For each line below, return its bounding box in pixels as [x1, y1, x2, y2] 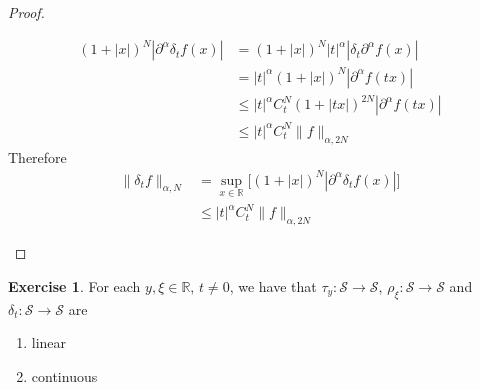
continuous [31, 365, 98, 386]
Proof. [8, 2, 45, 22]
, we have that [229, 275, 317, 296]
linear [31, 332, 67, 353]
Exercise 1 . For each [8, 275, 141, 296]
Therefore [8, 146, 67, 167]
